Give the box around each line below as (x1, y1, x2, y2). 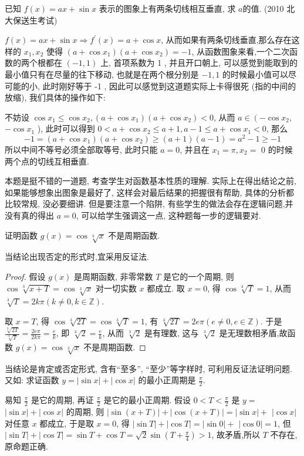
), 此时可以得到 (37, 122, 95, 135)
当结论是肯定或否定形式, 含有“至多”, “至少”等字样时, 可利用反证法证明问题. (5, 362, 292, 374)
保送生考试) (12, 14, 58, 26)
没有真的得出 (5, 209, 54, 221)
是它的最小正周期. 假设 (103, 394, 191, 406)
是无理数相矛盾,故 (219, 327, 288, 339)
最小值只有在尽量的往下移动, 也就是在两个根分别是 (5, 68, 199, 80)
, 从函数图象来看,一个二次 (191, 45, 290, 57)
